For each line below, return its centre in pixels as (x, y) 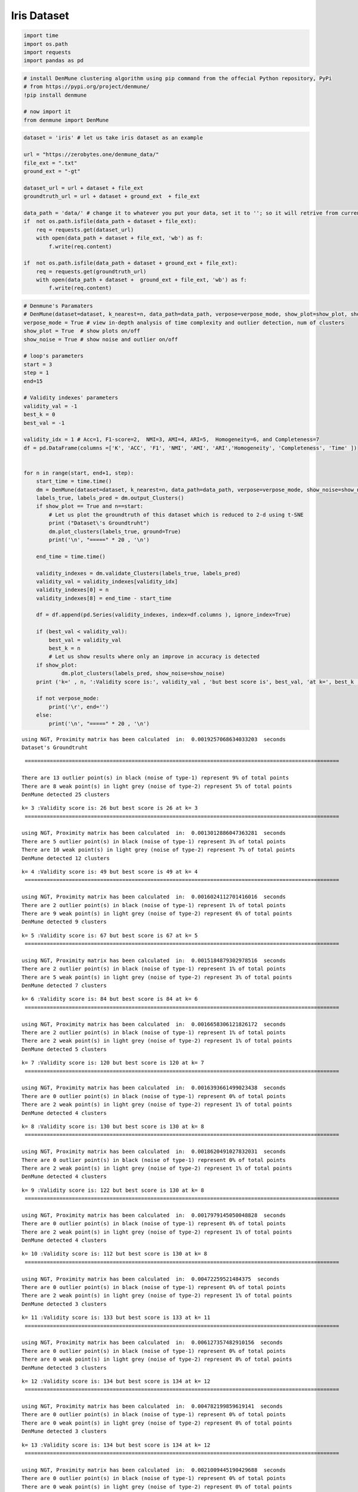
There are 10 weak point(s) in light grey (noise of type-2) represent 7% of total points (158, 850)
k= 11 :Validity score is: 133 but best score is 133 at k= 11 (116, 1318)
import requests (47, 52)
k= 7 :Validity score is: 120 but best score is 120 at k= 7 (113, 1063)
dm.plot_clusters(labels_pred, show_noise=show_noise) (143, 673)
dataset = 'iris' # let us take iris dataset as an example (113, 138)
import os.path (46, 44)
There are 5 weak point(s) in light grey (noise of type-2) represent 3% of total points (157, 977)
